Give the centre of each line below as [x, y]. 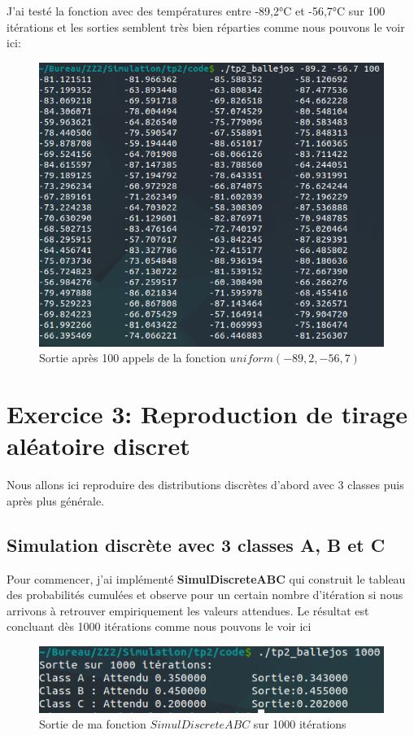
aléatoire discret [98, 446]
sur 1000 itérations [300, 724]
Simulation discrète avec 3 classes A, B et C [196, 544]
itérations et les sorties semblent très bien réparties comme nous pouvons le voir [206, 26]
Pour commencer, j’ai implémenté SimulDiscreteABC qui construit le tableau [206, 578]
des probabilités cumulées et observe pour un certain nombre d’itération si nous [205, 595]
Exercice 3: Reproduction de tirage [207, 414]
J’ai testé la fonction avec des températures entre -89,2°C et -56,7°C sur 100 [196, 11]
